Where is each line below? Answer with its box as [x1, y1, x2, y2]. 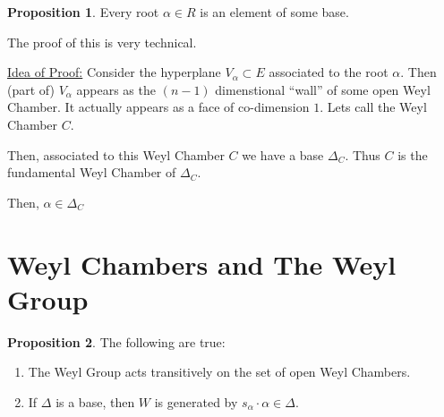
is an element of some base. [200, 3, 349, 21]
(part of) [7, 80, 55, 98]
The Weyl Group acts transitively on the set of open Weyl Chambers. [28, 362, 411, 381]
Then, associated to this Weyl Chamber [7, 145, 225, 164]
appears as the [76, 80, 156, 98]
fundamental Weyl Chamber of [7, 163, 176, 182]
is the [397, 145, 428, 164]
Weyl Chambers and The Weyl [7, 245, 397, 282]
